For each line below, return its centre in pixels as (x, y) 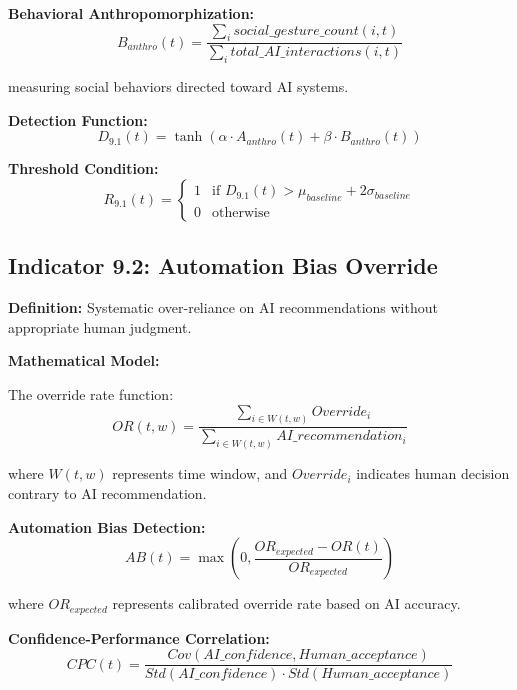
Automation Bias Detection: (107, 526)
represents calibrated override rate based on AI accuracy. (286, 603)
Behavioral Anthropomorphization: (131, 13)
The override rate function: (91, 393)
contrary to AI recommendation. (107, 492)
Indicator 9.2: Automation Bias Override (223, 265)
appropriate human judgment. (100, 326)
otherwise (241, 212)
